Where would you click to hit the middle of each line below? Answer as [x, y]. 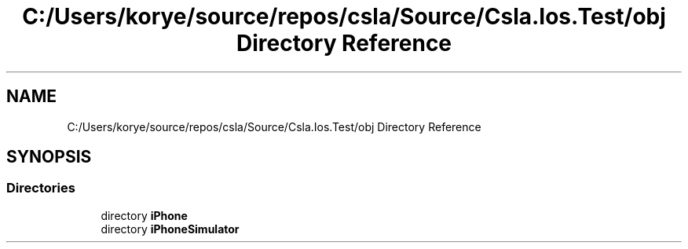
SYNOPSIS [49, 157]
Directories [41, 188]
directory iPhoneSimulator [170, 229]
